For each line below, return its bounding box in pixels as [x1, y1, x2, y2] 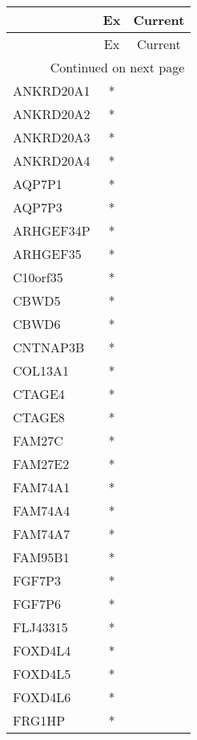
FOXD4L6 [13, 688, 71, 706]
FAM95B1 [13, 548, 70, 566]
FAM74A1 [13, 478, 70, 496]
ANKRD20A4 [13, 151, 90, 170]
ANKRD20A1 [13, 81, 90, 100]
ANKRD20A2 [13, 105, 90, 123]
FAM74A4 [13, 501, 70, 520]
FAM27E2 [13, 454, 70, 473]
